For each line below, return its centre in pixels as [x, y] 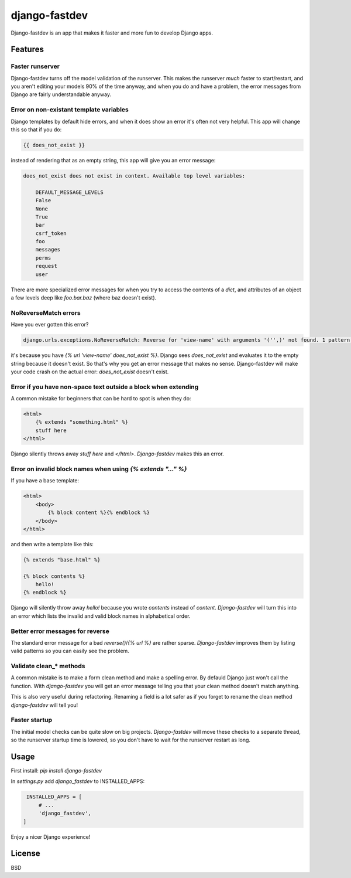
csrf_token [51, 233]
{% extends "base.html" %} [62, 559]
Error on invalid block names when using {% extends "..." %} [99, 469]
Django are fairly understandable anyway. [61, 94]
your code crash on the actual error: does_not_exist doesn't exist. [90, 372]
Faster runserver [35, 66]
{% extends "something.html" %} [82, 422]
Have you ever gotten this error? [50, 325]
